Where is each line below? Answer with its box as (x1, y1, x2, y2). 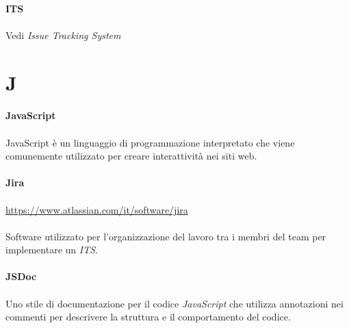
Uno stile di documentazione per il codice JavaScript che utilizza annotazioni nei (5, 296, 344, 310)
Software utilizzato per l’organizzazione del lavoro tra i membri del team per (5, 229, 326, 243)
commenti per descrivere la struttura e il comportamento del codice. (5, 310, 291, 324)
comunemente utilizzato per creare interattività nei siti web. (5, 149, 257, 163)
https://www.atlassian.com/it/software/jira (5, 202, 188, 216)
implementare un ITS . (5, 242, 98, 257)
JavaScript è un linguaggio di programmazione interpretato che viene (5, 135, 295, 149)
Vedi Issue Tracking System (5, 27, 121, 42)
